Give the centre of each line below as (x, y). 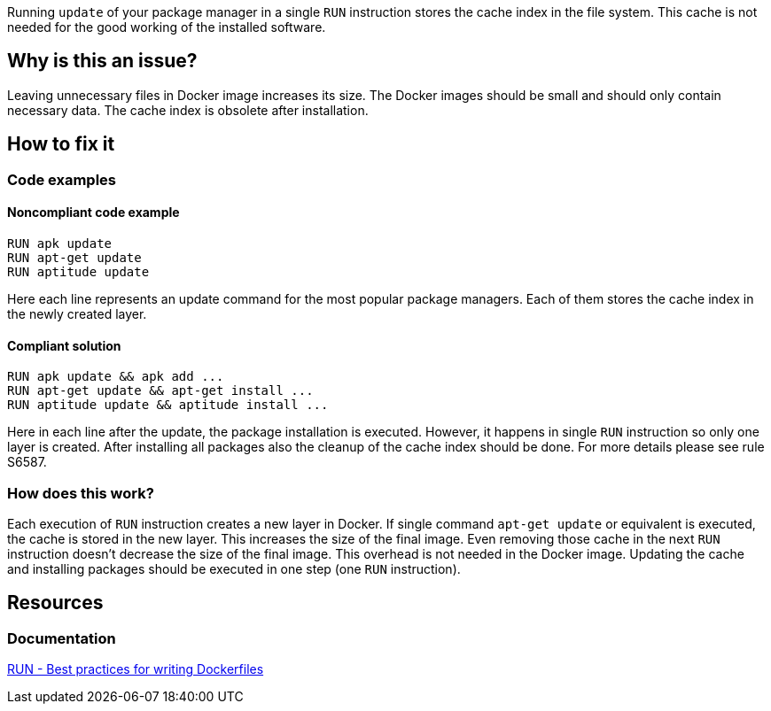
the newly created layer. (77, 313)
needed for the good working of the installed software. (167, 27)
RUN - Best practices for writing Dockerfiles (136, 669)
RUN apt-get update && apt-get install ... (160, 391)
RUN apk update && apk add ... (116, 377)
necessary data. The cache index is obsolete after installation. (188, 110)
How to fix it (61, 144)
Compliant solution (64, 345)
